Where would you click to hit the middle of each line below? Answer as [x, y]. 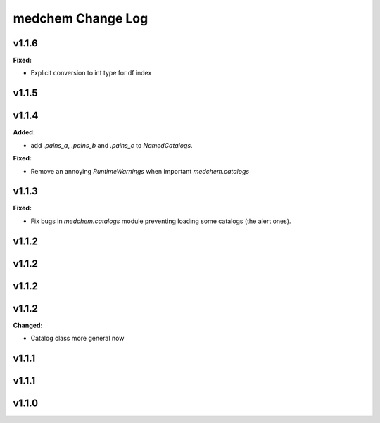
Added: [24, 132]
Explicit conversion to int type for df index [91, 73]
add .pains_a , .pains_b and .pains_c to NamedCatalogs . [112, 145]
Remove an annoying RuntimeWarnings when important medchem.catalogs [140, 171]
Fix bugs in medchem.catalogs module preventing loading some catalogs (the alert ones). [161, 221]
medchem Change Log [81, 18]
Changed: [28, 325]
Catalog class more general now [77, 339]
